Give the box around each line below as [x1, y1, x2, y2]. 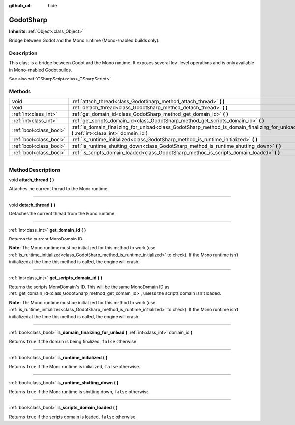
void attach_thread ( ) [9, 177, 54, 183]
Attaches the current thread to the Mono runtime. [9, 186, 109, 191]
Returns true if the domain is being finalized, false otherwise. [9, 339, 138, 345]
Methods [9, 88, 31, 95]
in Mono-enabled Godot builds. [9, 67, 72, 73]
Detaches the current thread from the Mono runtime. [9, 211, 116, 217]
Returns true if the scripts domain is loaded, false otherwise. [9, 414, 137, 420]
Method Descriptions [9, 166, 61, 173]
